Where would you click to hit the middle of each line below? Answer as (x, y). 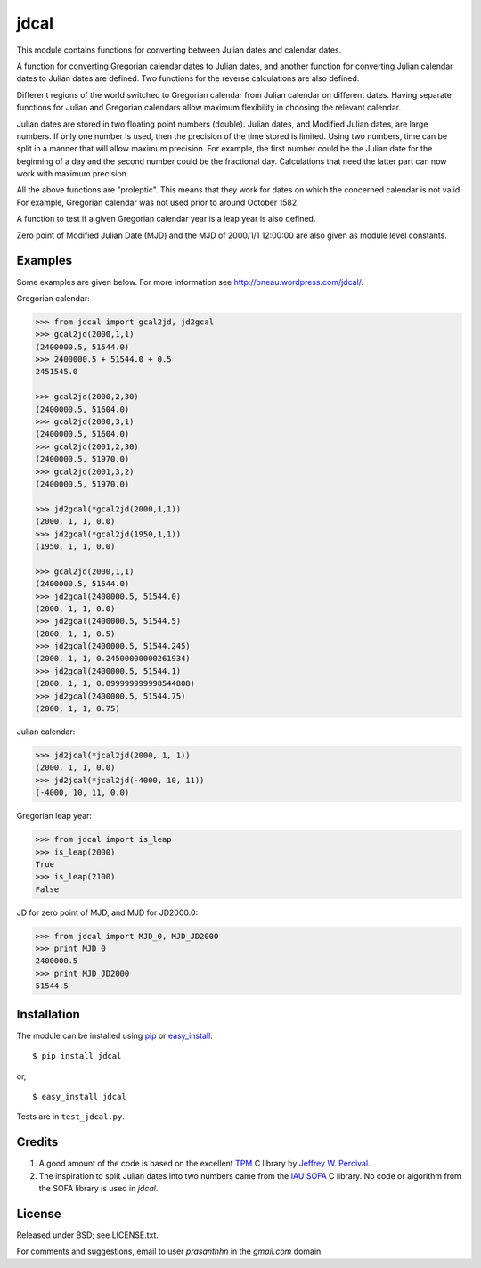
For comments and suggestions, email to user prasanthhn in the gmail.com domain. (170, 1251)
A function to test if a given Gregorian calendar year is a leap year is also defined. (166, 219)
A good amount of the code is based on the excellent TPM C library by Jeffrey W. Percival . (204, 1164)
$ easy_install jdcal (79, 1096)
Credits (37, 1142)
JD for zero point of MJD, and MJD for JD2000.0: (107, 912)
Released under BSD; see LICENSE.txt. (88, 1235)
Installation (48, 1014)
